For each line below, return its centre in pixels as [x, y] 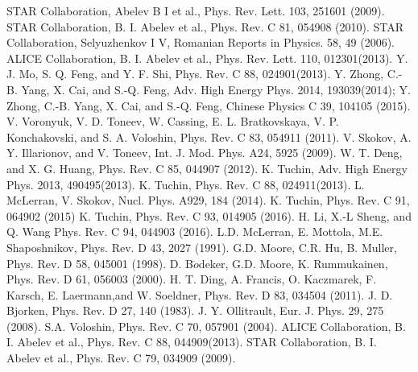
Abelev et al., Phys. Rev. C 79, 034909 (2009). [121, 358]
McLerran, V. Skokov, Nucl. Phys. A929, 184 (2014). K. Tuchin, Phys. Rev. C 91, [208, 200]
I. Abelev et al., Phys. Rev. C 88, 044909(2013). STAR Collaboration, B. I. [192, 342]
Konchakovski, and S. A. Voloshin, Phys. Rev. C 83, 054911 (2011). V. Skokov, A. [209, 136]
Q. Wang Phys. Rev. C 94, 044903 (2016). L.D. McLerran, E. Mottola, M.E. [195, 231]
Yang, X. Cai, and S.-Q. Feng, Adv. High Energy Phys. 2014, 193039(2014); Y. [216, 89]
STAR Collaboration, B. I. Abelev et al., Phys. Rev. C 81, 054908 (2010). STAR [205, 26]
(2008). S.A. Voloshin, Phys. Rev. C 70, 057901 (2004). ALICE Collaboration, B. [206, 326]
